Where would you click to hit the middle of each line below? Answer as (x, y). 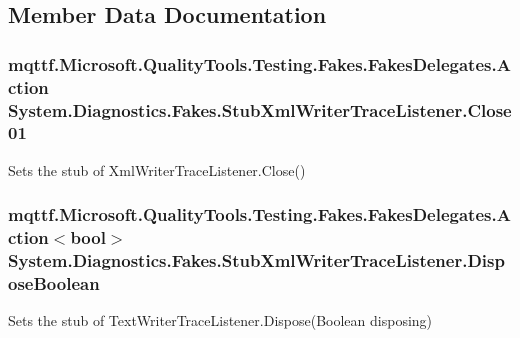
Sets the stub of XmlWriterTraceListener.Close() (157, 169)
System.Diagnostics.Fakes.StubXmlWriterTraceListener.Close (260, 109)
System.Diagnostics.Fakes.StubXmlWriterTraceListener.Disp (256, 260)
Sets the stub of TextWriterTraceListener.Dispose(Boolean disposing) (220, 320)
